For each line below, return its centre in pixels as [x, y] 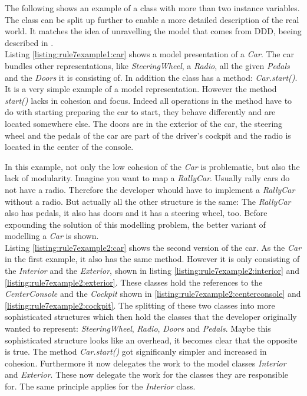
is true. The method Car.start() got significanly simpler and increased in [136, 351]
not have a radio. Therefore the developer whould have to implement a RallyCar [150, 189]
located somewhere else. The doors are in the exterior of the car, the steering [144, 123]
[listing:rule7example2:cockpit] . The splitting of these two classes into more [140, 305]
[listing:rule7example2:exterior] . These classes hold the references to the [134, 282]
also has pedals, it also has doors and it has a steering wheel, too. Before [136, 213]
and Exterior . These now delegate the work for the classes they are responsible [147, 374]
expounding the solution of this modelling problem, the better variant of [135, 224]
